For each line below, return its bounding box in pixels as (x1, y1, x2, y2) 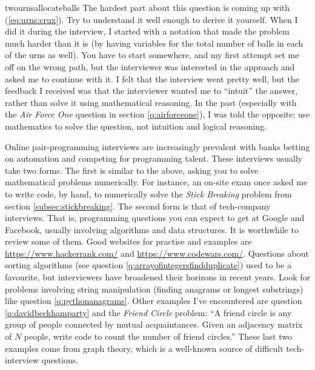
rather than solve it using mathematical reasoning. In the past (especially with (5, 96, 297, 108)
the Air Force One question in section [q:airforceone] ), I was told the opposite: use (5, 108, 310, 121)
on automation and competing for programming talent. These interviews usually (5, 152, 303, 165)
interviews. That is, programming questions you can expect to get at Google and (5, 211, 305, 224)
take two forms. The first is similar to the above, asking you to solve (5, 164, 259, 176)
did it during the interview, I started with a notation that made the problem (5, 25, 290, 38)
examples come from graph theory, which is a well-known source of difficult (5, 342, 283, 354)
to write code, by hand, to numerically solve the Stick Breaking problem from (5, 187, 292, 200)
